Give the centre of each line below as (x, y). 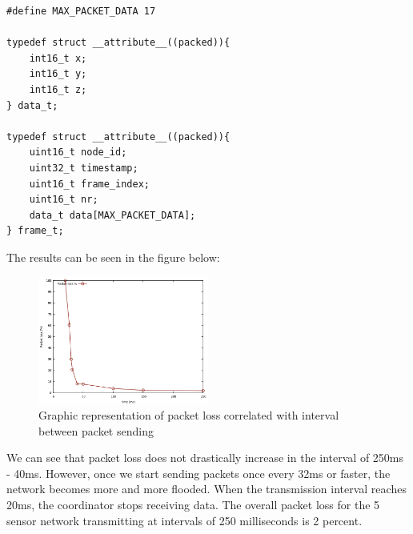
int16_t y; (58, 74)
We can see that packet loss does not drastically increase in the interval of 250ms (205, 458)
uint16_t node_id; (78, 153)
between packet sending (96, 430)
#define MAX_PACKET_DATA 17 (81, 11)
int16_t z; (58, 89)
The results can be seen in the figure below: (113, 257)
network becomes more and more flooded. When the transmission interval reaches (206, 489)
